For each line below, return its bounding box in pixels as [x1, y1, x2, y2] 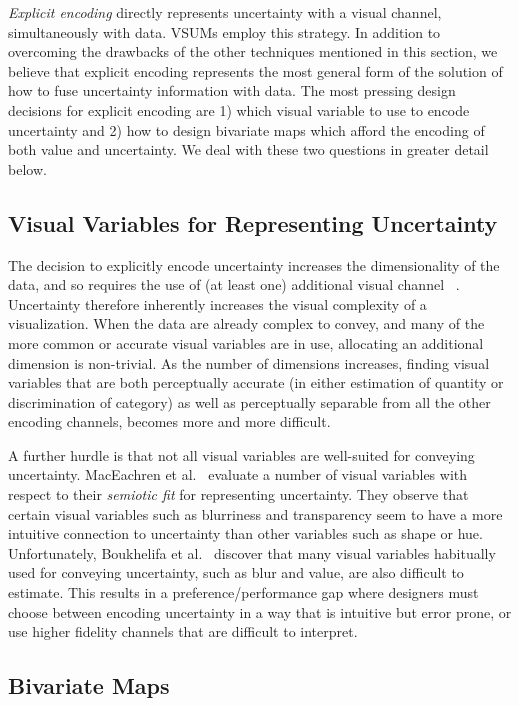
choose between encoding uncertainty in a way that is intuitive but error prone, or [8, 601, 512, 622]
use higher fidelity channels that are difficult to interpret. [8, 621, 358, 642]
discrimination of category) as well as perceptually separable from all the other [8, 391, 491, 412]
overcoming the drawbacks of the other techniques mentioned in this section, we [8, 41, 498, 62]
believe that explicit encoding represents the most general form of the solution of [8, 60, 503, 81]
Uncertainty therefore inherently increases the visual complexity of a [8, 293, 427, 314]
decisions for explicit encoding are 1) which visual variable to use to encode [8, 99, 470, 120]
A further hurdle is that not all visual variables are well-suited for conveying [8, 444, 475, 465]
